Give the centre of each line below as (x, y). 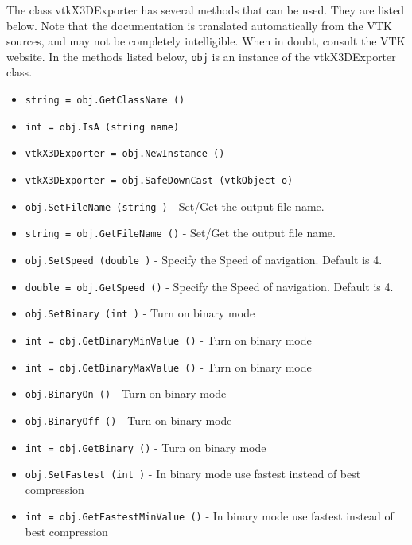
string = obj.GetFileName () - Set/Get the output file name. (180, 233)
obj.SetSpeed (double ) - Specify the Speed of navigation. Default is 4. (204, 259)
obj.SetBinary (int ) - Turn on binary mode (140, 313)
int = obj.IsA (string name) (102, 127)
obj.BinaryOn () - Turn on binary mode (126, 393)
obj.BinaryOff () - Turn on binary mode (128, 420)
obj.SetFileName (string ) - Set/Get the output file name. (175, 206)
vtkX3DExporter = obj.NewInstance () (125, 154)
